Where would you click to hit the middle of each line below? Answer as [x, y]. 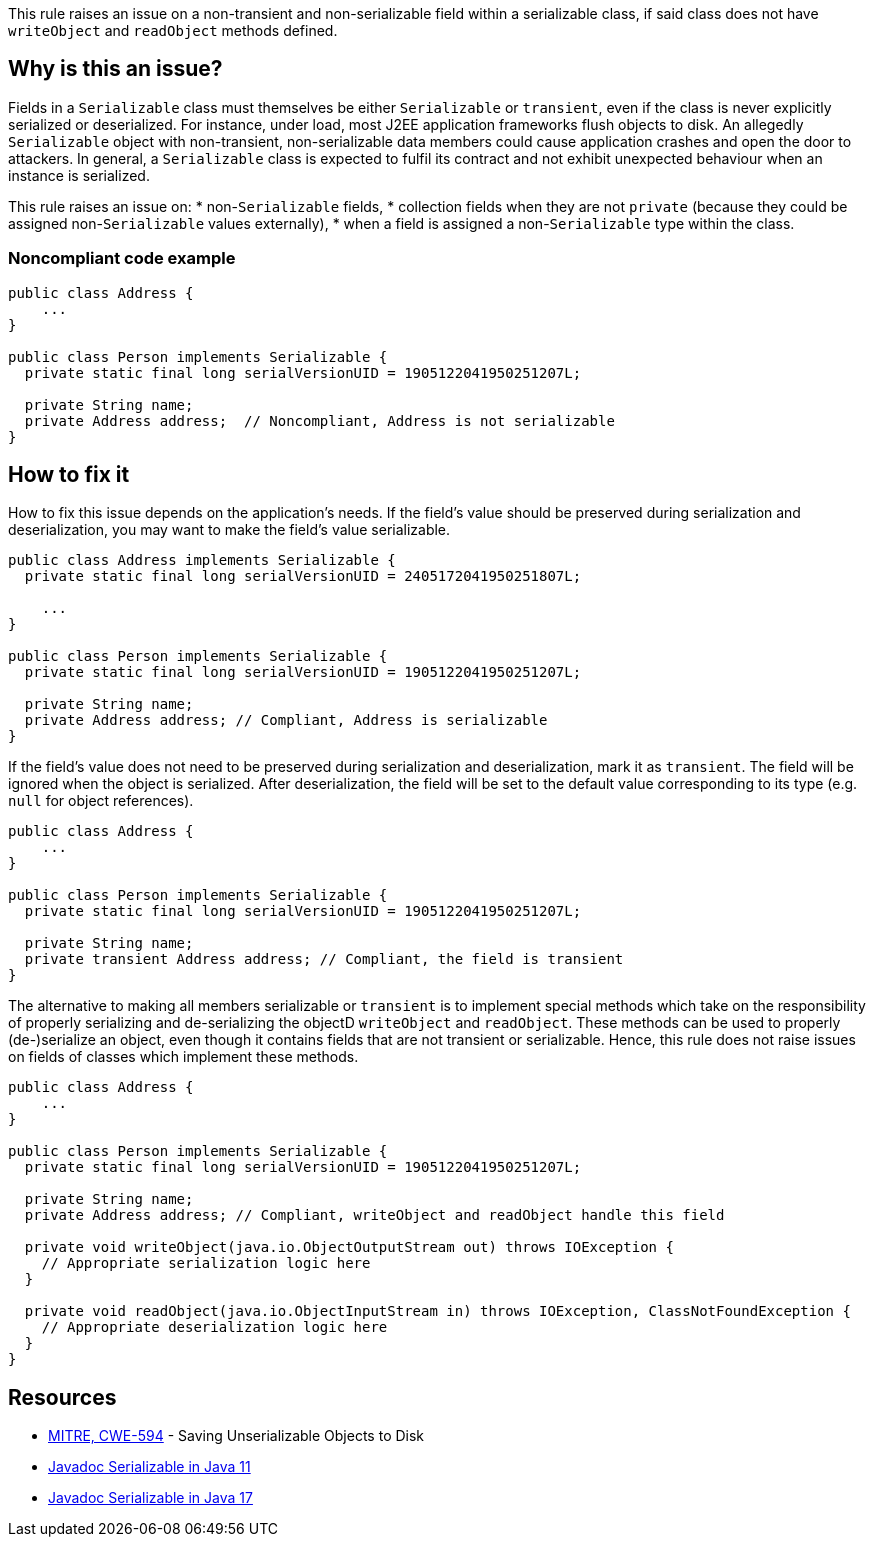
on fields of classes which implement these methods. [183, 1057]
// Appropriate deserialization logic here [214, 1327]
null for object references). [101, 801]
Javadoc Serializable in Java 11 [149, 1467]
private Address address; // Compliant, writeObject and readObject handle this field [374, 1215]
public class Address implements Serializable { [202, 560]
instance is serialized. [79, 175]
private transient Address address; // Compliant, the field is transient [324, 959]
